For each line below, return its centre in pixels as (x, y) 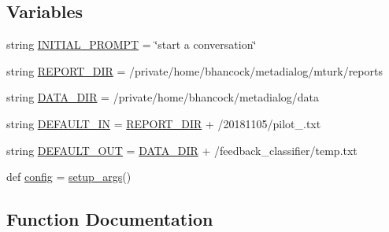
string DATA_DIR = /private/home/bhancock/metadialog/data (163, 97)
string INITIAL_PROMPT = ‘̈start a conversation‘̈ (132, 44)
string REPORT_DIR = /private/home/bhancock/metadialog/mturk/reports (194, 70)
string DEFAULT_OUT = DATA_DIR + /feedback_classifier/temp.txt (182, 150)
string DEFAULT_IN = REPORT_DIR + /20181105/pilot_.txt (164, 123)
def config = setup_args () (69, 177)
